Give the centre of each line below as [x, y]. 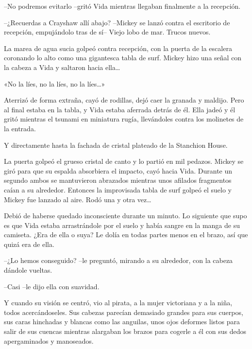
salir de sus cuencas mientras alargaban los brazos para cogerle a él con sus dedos [125, 331]
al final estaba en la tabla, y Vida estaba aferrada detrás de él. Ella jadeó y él [120, 109]
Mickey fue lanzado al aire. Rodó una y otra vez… [78, 199]
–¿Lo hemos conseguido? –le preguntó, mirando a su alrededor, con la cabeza [118, 260]
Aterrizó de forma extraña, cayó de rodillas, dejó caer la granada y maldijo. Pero [124, 100]
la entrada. [20, 128]
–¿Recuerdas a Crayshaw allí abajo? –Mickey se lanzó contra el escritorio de [117, 22]
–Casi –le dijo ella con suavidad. [52, 286]
